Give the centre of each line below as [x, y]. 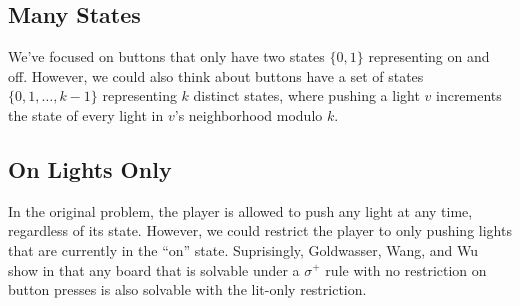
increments [468, 95]
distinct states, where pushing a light [306, 95]
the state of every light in [86, 114]
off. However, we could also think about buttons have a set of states [216, 75]
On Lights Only [90, 168]
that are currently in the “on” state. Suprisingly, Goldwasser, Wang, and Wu [243, 249]
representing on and [429, 56]
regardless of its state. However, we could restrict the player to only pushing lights [260, 230]
